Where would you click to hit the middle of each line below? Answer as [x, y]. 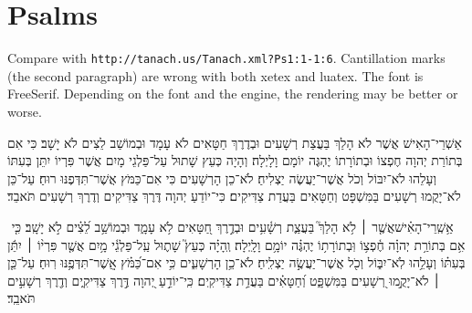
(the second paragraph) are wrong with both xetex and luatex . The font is [215, 75]
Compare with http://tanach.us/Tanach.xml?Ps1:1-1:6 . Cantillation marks [226, 58]
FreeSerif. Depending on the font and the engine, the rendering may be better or [233, 94]
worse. [25, 111]
